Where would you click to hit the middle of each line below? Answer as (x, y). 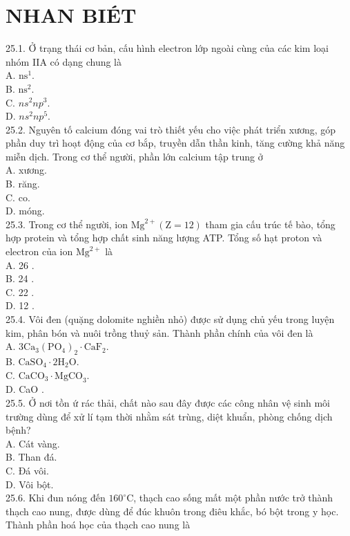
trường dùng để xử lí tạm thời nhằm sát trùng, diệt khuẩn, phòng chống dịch (169, 416)
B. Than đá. (31, 457)
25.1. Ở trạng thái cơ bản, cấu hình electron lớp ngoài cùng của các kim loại (167, 48)
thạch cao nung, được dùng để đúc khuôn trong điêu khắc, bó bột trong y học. (172, 511)
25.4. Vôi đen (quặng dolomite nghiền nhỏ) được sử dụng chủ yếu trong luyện (170, 319)
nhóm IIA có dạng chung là (64, 61)
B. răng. (23, 184)
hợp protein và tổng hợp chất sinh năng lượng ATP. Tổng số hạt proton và (164, 238)
